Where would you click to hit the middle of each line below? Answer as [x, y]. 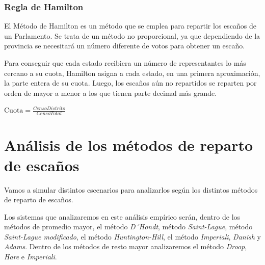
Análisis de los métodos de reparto [129, 145]
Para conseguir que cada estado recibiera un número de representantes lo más [125, 63]
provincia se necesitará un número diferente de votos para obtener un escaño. [125, 46]
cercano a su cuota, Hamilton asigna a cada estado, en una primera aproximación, [132, 73]
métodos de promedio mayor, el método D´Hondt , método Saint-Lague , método [128, 227]
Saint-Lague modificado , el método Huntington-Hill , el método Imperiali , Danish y [132, 236]
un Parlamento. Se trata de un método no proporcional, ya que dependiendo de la [132, 35]
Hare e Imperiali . [31, 257]
